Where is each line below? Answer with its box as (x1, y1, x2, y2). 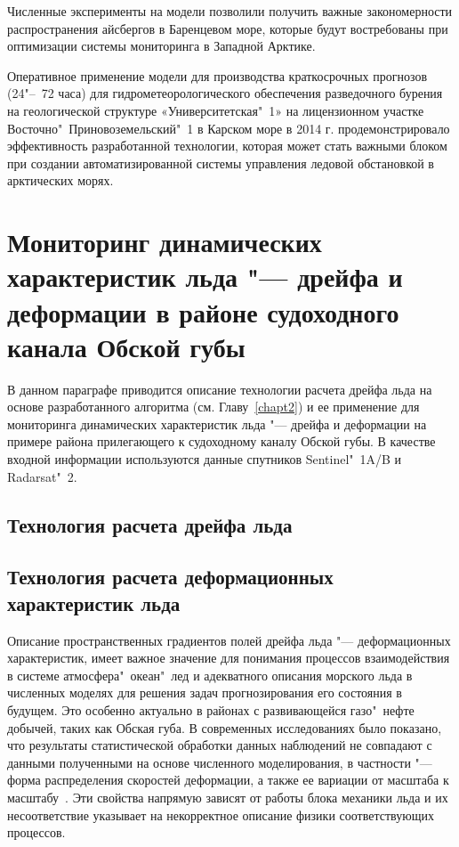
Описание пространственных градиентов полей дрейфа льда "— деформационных (7, 631, 451, 649)
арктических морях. (7, 171, 114, 190)
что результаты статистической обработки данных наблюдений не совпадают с (7, 736, 432, 754)
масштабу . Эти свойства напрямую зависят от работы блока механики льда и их (7, 787, 448, 806)
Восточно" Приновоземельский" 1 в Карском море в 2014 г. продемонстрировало (7, 118, 450, 137)
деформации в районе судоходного (7, 293, 399, 330)
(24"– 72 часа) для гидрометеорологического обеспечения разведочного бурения (7, 84, 443, 102)
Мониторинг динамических (7, 224, 322, 260)
